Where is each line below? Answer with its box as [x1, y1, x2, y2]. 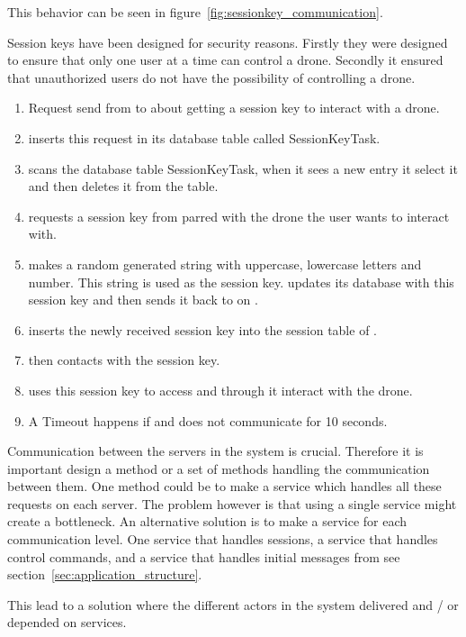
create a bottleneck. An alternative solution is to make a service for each [7, 512, 408, 531]
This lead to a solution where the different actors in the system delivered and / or [7, 595, 459, 614]
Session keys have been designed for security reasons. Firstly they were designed [7, 32, 448, 51]
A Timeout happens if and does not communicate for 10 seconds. [28, 411, 388, 430]
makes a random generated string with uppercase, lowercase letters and [28, 254, 422, 273]
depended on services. [7, 613, 127, 632]
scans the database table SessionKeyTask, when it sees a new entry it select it [28, 159, 458, 177]
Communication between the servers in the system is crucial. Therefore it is [7, 441, 424, 460]
